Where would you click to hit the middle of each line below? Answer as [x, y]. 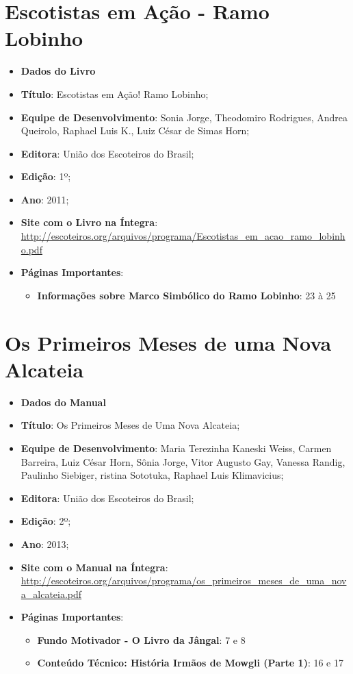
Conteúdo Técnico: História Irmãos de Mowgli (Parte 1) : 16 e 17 [191, 663]
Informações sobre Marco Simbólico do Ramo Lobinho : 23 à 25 [186, 295]
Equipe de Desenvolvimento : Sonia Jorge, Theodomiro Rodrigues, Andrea [184, 117]
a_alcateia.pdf [51, 594]
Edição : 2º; [46, 521]
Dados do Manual [63, 402]
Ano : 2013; [45, 544]
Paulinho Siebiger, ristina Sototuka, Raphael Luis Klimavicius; [152, 475]
